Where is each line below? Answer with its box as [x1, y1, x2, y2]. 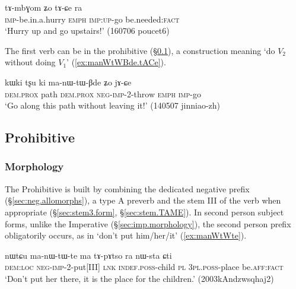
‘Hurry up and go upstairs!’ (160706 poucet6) [5, 24, 170, 37]
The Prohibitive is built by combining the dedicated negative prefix [5, 182, 250, 195]
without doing [5, 56, 56, 68]
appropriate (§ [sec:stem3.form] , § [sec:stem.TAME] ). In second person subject [5, 205, 284, 218]
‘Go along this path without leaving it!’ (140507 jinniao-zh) [5, 99, 221, 112]
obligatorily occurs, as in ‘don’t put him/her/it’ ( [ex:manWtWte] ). [5, 229, 247, 242]
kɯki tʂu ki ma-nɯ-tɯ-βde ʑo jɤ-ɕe [5, 75, 132, 88]
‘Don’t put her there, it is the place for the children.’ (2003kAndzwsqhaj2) [5, 272, 274, 284]
